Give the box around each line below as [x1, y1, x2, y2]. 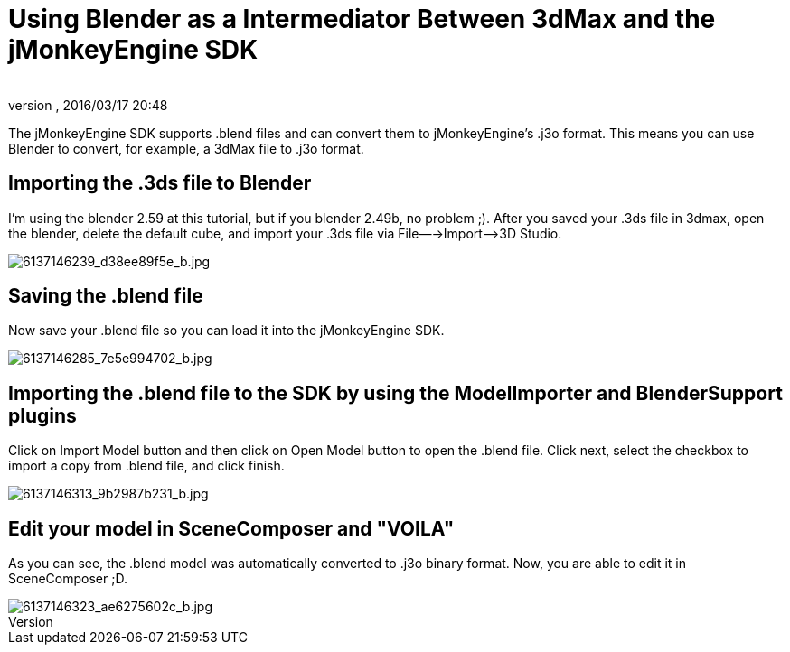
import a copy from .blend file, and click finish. [8, 458, 285, 474]
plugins [8, 404, 77, 427]
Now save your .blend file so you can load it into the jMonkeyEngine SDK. [8, 322, 445, 339]
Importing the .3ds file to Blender [8, 172, 312, 195]
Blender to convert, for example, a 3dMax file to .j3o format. [8, 140, 364, 156]
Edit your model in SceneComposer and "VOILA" [8, 517, 455, 540]
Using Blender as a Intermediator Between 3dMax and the [8, 4, 716, 34]
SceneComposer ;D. [8, 571, 127, 587]
